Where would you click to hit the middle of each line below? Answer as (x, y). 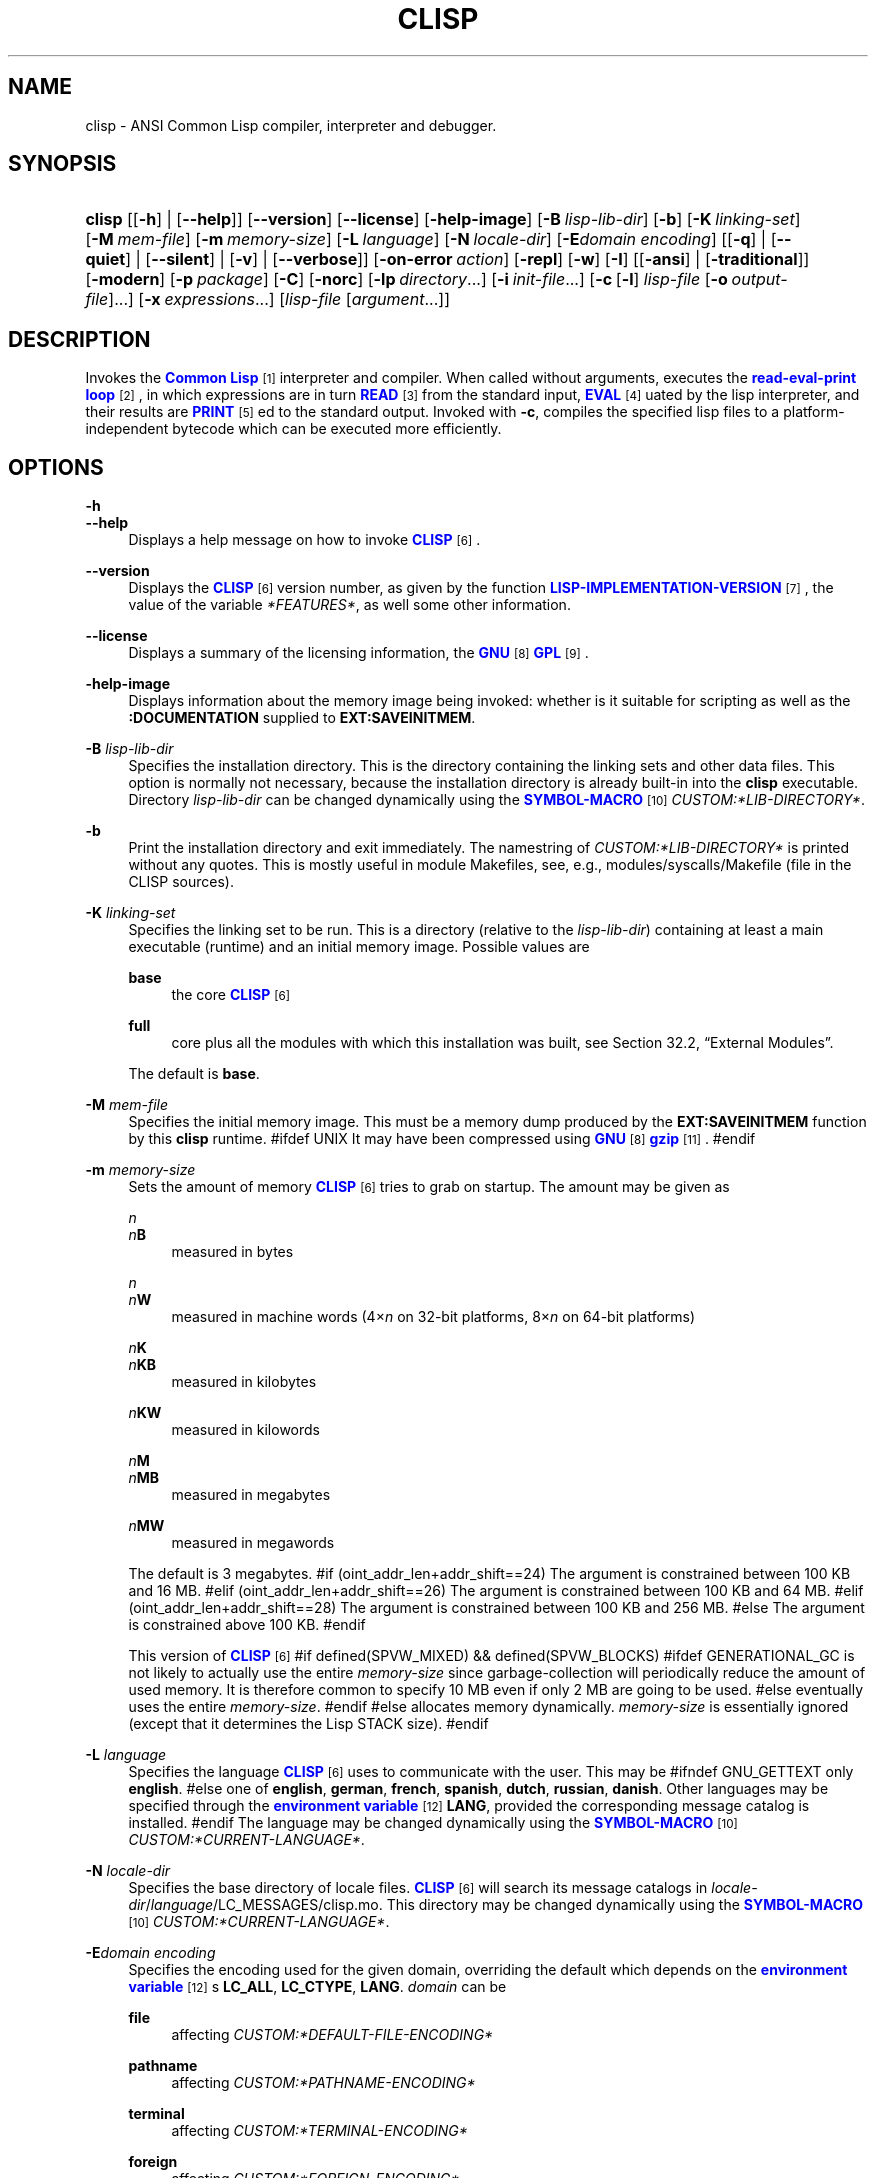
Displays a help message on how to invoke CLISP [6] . (304, 540)
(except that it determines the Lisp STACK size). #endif (308, 1724)
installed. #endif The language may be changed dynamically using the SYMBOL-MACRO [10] (433, 1823)
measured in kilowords (245, 1430)
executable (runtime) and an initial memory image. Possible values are (359, 947)
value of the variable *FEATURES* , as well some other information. (349, 605)
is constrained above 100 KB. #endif (247, 1625)
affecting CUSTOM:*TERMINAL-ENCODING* (319, 2131)
